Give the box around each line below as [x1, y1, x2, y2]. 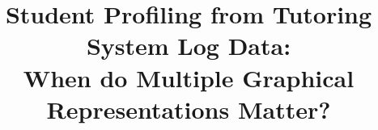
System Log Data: [86, 29, 291, 62]
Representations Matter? [46, 92, 331, 125]
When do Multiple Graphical [23, 61, 355, 94]
